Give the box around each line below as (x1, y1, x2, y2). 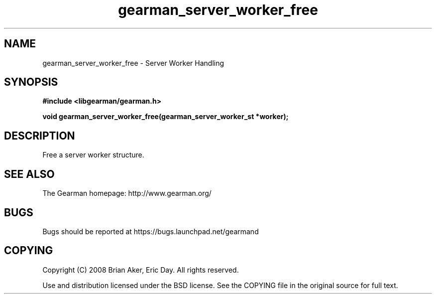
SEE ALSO (4, 167, 55, 180)
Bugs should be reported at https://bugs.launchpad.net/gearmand (42, 227, 259, 236)
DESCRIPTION (4, 129, 75, 142)
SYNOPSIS (4, 76, 58, 89)
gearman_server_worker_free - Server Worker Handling (42, 58, 224, 67)
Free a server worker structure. (42, 150, 144, 159)
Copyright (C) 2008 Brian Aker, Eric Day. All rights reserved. (42, 265, 239, 274)
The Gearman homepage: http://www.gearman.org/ (42, 189, 212, 198)
